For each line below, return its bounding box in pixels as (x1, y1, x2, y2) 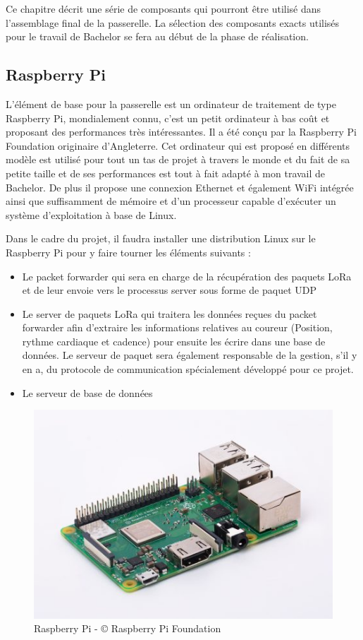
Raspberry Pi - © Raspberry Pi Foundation (34, 621, 221, 636)
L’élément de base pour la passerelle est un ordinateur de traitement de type (6, 96, 336, 111)
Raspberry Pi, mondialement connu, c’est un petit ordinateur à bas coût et (6, 110, 330, 125)
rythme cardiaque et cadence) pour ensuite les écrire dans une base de (22, 333, 326, 348)
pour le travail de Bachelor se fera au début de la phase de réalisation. (6, 29, 309, 44)
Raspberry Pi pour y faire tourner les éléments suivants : (6, 244, 251, 259)
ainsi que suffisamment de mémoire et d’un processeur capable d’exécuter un (6, 194, 336, 208)
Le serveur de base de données (22, 385, 153, 400)
